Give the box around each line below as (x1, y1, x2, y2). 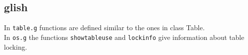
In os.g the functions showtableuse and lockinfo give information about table (4, 32, 245, 42)
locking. (4, 41, 27, 52)
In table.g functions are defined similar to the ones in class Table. (4, 22, 205, 33)
